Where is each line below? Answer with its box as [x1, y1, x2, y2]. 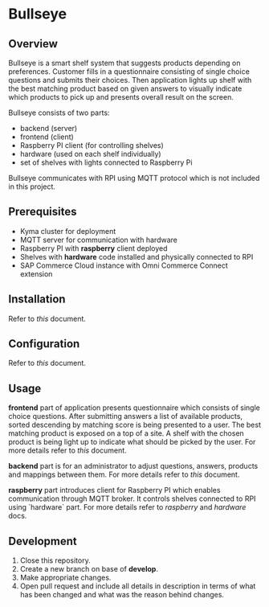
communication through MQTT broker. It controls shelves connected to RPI [8, 494, 256, 503]
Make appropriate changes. [19, 572, 112, 583]
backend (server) [19, 124, 78, 133]
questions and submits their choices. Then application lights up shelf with [8, 76, 252, 84]
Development [8, 534, 78, 548]
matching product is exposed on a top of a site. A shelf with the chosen [8, 429, 245, 438]
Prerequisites [8, 205, 77, 219]
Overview [8, 37, 59, 51]
